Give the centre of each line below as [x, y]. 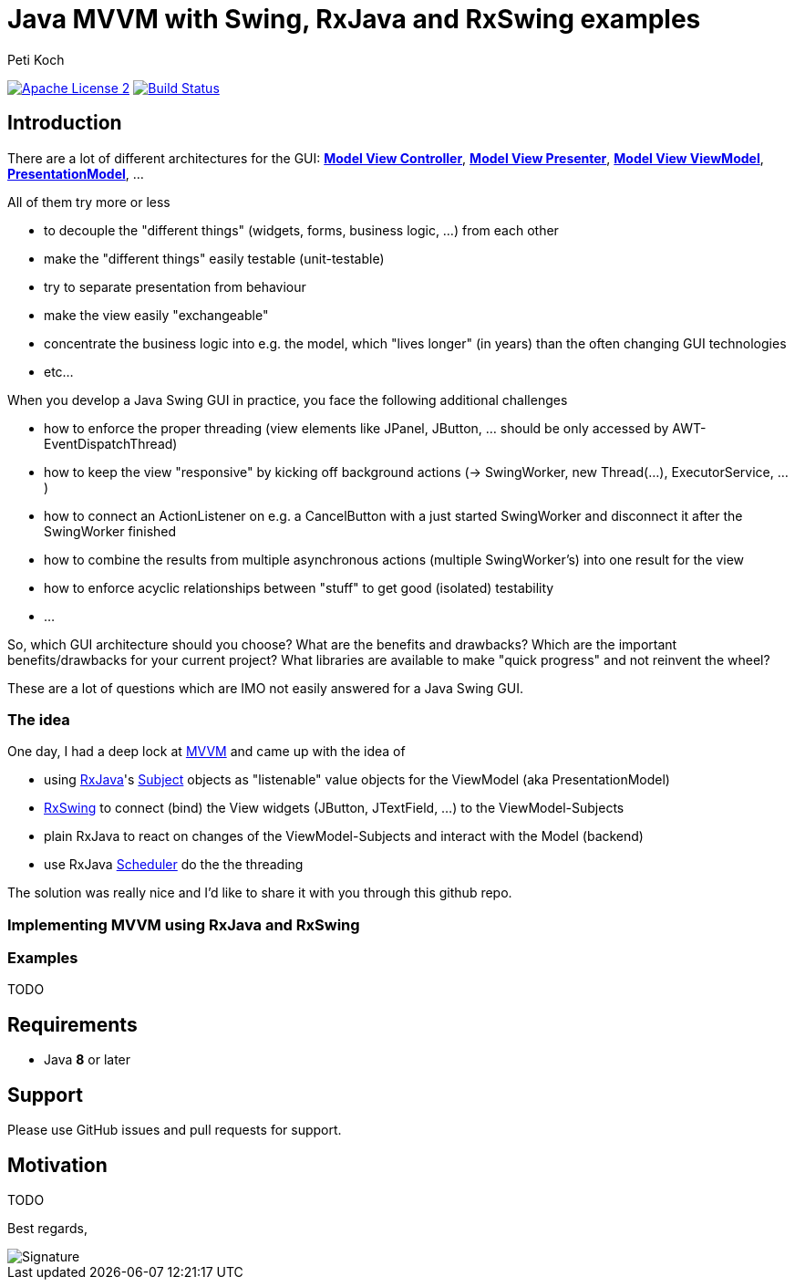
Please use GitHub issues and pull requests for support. [175, 1130]
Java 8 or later [88, 1060]
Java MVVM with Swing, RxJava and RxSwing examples [354, 19]
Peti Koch [36, 59]
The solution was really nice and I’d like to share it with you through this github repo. [260, 893]
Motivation [57, 1165]
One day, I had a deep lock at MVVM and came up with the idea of [206, 752]
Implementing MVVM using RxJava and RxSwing [184, 924]
